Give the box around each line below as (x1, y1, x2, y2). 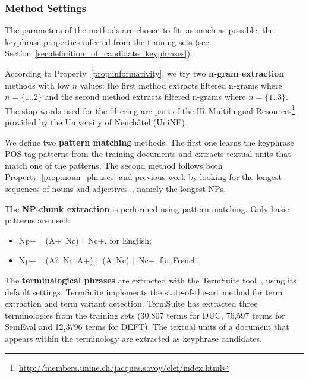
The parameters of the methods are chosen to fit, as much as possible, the (5, 24, 274, 36)
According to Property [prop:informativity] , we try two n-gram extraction (5, 67, 285, 79)
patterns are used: (5, 214, 70, 226)
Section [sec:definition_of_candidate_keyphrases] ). (5, 47, 193, 59)
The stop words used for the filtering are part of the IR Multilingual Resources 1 (5, 102, 295, 116)
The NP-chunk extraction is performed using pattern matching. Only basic (5, 202, 289, 215)
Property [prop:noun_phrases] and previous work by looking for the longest (5, 171, 282, 183)
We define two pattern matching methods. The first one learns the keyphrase (5, 136, 294, 148)
